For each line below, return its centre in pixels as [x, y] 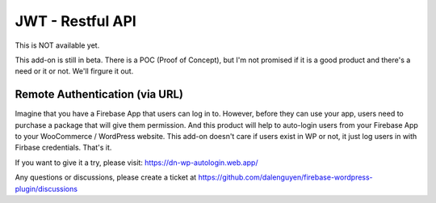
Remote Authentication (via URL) [99, 94]
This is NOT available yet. [57, 45]
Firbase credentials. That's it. [63, 148]
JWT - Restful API [75, 21]
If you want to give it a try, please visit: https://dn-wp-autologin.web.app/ [136, 163]
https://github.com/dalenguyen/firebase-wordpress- [285, 177]
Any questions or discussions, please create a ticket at [106, 177]
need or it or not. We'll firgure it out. [74, 71]
